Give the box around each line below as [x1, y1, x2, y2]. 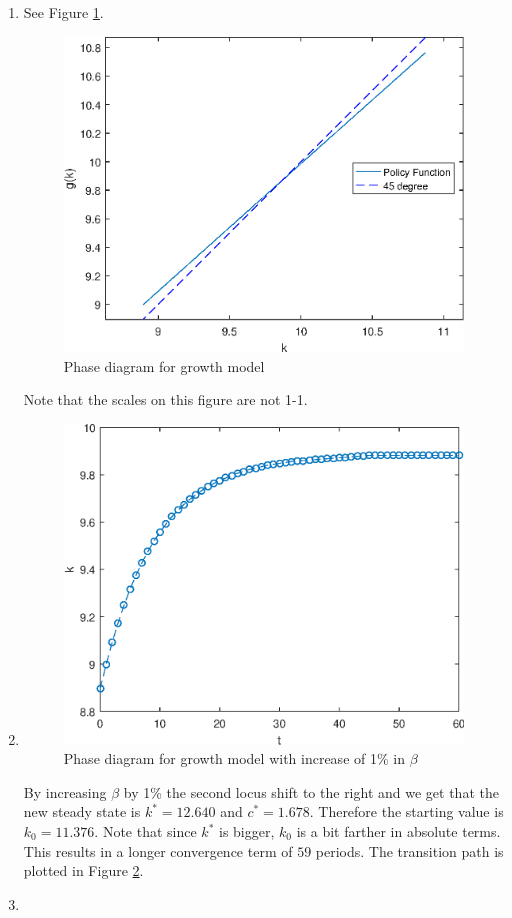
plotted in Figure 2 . [23, 860, 144, 881]
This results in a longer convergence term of [23, 840, 293, 861]
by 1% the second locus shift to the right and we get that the [123, 781, 499, 802]
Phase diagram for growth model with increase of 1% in [63, 748, 405, 769]
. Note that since [94, 821, 197, 842]
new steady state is [23, 801, 141, 822]
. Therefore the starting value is [309, 801, 504, 822]
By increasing [23, 781, 107, 802]
